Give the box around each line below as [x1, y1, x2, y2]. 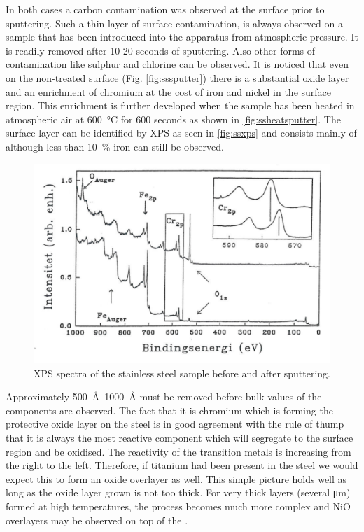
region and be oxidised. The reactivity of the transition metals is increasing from [6, 444, 351, 458]
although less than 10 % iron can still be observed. [6, 139, 224, 153]
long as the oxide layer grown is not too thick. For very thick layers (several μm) [6, 485, 351, 500]
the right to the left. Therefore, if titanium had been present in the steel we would [6, 458, 358, 472]
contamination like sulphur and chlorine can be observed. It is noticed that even [6, 57, 349, 71]
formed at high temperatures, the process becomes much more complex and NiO [6, 499, 351, 514]
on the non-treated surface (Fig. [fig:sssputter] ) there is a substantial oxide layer [6, 70, 349, 85]
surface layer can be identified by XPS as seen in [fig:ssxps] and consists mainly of [6, 125, 357, 140]
